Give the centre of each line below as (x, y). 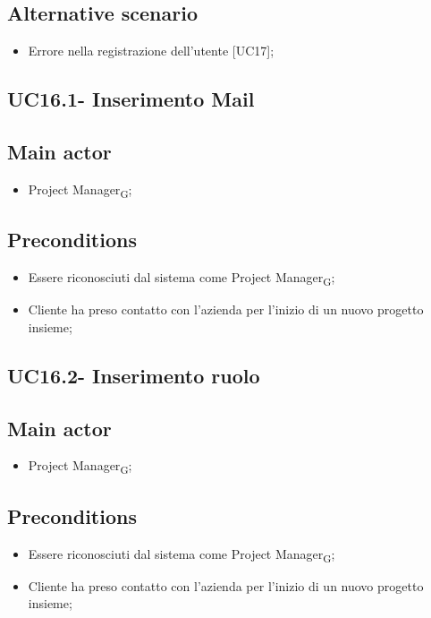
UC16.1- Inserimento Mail (131, 99)
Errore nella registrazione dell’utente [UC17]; (151, 51)
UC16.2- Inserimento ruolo (134, 375)
